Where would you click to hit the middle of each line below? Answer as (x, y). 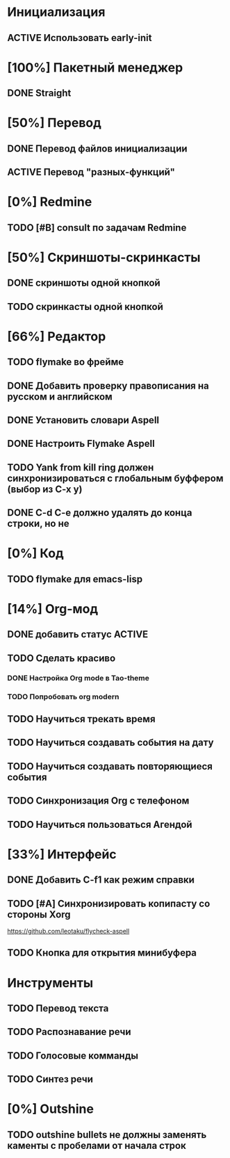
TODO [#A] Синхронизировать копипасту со (109, 903)
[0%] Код (35, 554)
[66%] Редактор (57, 336)
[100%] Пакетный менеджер (95, 67)
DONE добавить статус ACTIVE (78, 634)
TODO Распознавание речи (69, 1032)
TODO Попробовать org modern (63, 696)
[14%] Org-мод (53, 609)
